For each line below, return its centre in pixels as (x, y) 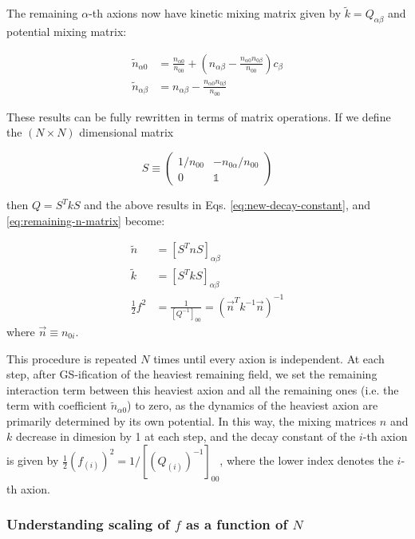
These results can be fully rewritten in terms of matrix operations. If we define (199, 116)
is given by (33, 460)
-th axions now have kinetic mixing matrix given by (215, 13)
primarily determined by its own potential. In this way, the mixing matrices (192, 420)
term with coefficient (57, 405)
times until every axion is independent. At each (269, 358)
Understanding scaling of (88, 524)
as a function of (237, 524)
